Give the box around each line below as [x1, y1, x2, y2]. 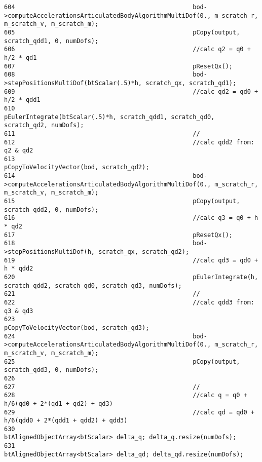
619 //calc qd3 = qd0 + [4, 256, 258, 264]
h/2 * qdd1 [4, 96, 41, 104]
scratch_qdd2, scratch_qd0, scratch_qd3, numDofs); [4, 282, 182, 289]
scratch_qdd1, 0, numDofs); [4, 37, 99, 45]
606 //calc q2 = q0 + [4, 46, 251, 53]
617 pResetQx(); [4, 231, 233, 239]
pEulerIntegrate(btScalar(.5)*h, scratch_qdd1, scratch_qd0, [4, 113, 215, 121]
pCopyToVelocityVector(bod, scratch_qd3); [4, 324, 149, 331]
